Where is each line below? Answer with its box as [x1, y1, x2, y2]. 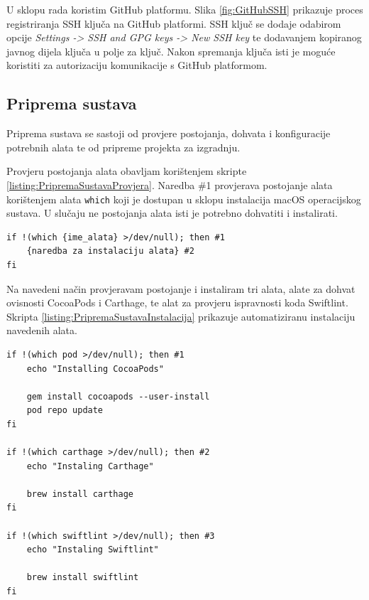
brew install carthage [26, 488, 133, 499]
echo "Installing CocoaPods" [26, 363, 164, 374]
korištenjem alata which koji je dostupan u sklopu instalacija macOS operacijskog [6, 191, 361, 206]
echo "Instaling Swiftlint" [26, 545, 159, 555]
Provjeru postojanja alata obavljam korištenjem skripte [6, 164, 247, 178]
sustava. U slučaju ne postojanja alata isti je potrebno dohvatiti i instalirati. [6, 205, 338, 220]
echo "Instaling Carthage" [26, 461, 154, 471]
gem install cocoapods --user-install [26, 391, 210, 402]
